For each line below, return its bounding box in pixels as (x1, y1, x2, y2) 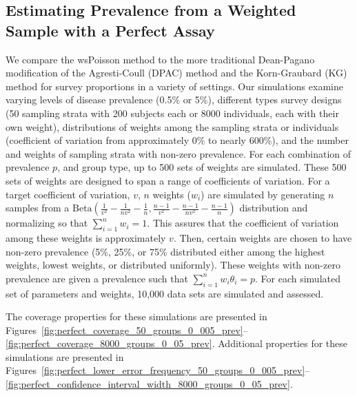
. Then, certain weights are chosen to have (173, 230, 352, 244)
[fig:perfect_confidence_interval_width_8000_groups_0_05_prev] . (6, 377, 293, 391)
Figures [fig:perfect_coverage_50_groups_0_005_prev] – (6, 322, 248, 337)
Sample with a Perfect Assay (6, 19, 215, 41)
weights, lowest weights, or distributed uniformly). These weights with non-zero (6, 258, 340, 272)
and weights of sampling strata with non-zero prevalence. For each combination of (6, 146, 351, 160)
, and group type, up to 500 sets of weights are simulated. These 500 (57, 160, 347, 174)
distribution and (239, 200, 308, 215)
